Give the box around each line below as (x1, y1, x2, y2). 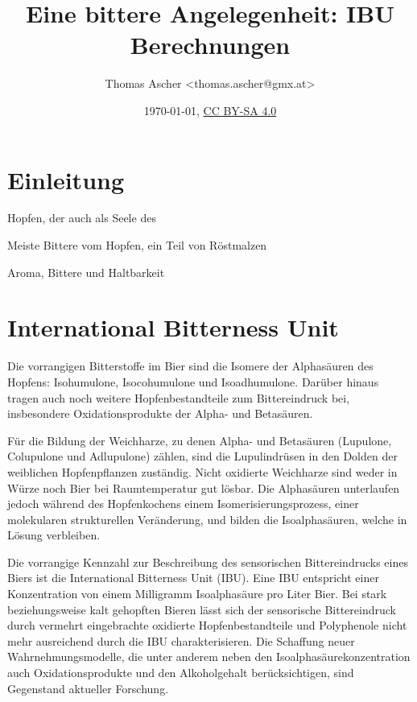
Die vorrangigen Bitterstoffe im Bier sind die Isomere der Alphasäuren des (7, 357, 374, 374)
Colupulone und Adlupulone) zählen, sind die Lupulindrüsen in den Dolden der (7, 448, 398, 465)
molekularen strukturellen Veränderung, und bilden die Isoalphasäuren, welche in (7, 510, 407, 527)
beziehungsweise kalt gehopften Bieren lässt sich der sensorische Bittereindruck (7, 601, 396, 617)
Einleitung (7, 163, 125, 196)
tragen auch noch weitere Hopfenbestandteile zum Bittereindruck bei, (7, 389, 350, 406)
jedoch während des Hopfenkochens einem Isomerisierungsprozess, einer (7, 495, 359, 512)
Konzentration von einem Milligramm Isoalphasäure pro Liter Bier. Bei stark (7, 585, 387, 602)
